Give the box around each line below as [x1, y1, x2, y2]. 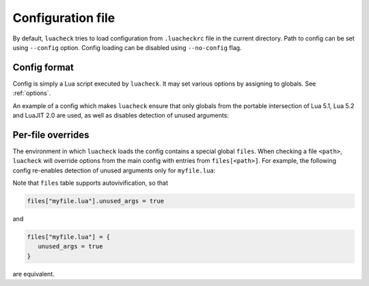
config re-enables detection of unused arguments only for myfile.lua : [12, 166, 216, 174]
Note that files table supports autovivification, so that [12, 179, 169, 187]
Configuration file [12, 10, 115, 25]
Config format [12, 62, 74, 73]
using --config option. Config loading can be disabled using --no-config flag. [12, 43, 242, 51]
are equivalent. [12, 270, 55, 278]
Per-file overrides [12, 129, 90, 140]
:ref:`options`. [12, 89, 51, 97]
